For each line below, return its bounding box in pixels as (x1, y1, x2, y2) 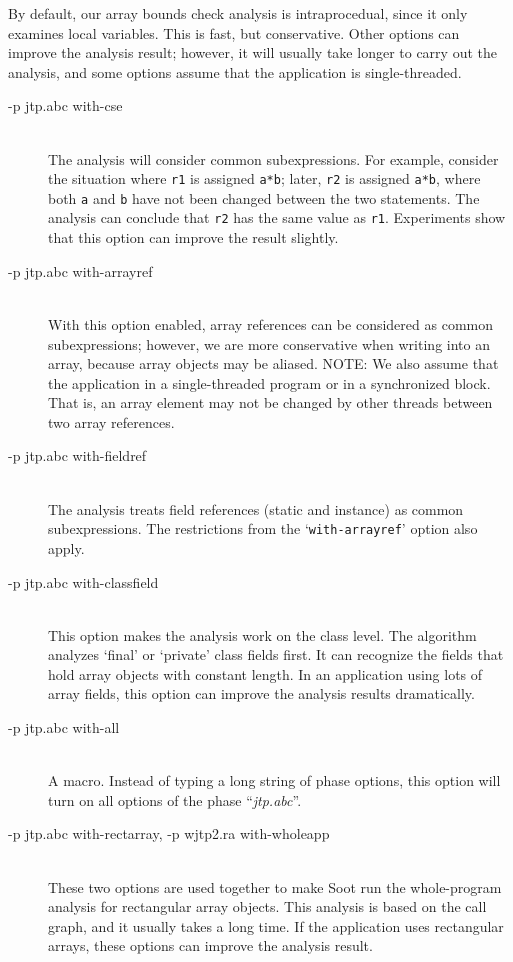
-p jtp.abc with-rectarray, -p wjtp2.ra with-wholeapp (8, 823, 330, 844)
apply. (48, 537, 85, 558)
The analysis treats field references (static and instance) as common (48, 498, 464, 519)
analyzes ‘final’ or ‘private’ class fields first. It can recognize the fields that (48, 644, 504, 665)
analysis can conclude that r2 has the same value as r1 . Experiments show (48, 207, 506, 228)
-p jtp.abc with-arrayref (8, 260, 153, 281)
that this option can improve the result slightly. (48, 227, 339, 248)
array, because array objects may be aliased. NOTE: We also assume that (48, 353, 499, 374)
